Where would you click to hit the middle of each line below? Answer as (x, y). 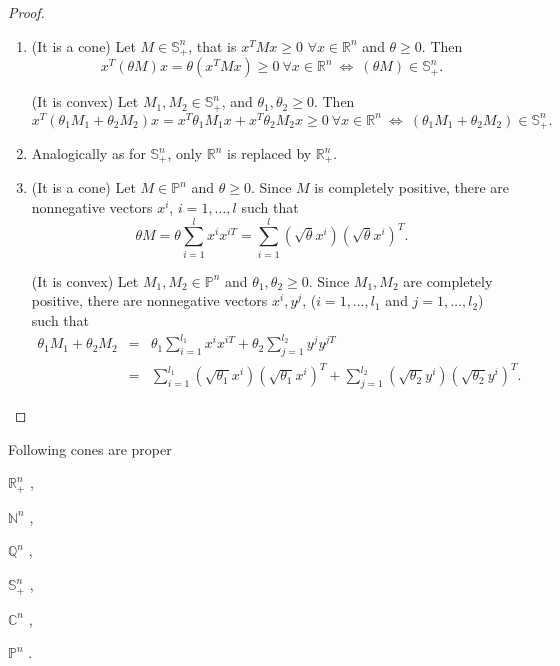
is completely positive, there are (412, 187)
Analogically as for (88, 153)
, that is (212, 45)
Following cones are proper (90, 448)
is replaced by (269, 153)
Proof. (26, 12)
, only (185, 153)
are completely (448, 280)
